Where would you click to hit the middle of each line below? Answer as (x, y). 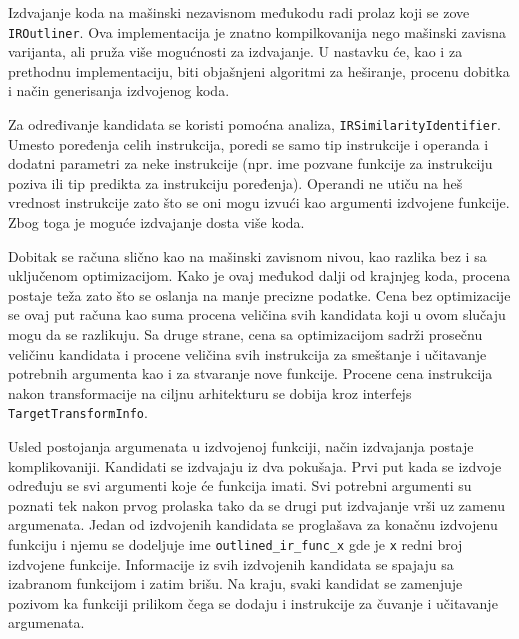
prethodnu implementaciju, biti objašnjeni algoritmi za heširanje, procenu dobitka (259, 70)
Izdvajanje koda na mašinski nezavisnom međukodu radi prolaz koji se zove (239, 12)
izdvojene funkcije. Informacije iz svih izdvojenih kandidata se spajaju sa (231, 563)
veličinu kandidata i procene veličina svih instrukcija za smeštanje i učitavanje (247, 353)
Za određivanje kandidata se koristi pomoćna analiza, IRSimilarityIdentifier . (254, 124)
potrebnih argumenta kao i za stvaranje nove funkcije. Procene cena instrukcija (250, 373)
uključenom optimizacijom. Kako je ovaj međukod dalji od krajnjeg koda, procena (259, 275)
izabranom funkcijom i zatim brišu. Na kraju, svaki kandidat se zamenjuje (235, 583)
